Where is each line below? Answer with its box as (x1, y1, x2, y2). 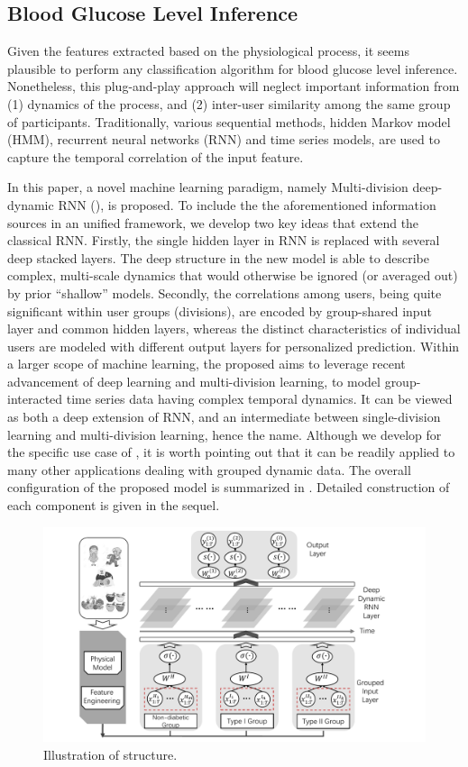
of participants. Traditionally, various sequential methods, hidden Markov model (7, 112, 451, 131)
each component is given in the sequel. (7, 496, 220, 515)
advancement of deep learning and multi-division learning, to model (7, 371, 381, 390)
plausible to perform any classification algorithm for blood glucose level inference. (7, 59, 458, 78)
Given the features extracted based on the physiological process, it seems (7, 41, 409, 60)
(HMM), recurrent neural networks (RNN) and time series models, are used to (7, 130, 440, 149)
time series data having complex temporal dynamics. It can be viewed (66, 389, 453, 408)
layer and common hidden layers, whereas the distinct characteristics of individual (7, 319, 461, 338)
